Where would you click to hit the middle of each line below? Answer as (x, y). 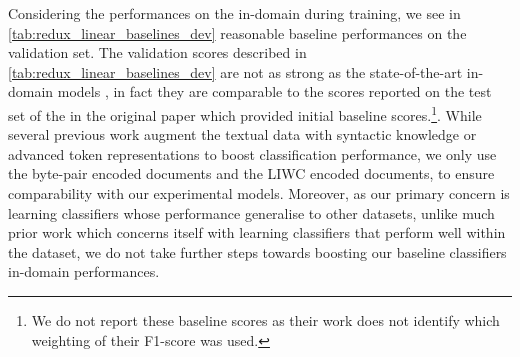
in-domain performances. (84, 271)
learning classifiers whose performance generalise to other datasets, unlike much (251, 212)
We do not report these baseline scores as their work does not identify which (265, 319)
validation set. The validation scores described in (157, 52)
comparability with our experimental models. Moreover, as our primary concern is (259, 193)
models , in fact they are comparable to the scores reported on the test (274, 91)
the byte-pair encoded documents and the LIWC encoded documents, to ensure (251, 173)
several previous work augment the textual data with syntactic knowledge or (242, 134)
